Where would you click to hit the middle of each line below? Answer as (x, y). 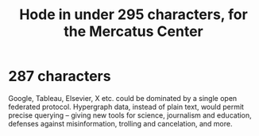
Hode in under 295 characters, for (133, 15)
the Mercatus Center (133, 31)
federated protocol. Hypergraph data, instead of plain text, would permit (126, 107)
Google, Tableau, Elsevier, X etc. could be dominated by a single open (123, 98)
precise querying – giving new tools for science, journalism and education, (130, 115)
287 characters (60, 76)
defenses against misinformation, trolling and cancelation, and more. (120, 123)
